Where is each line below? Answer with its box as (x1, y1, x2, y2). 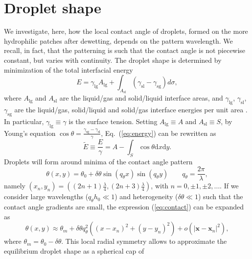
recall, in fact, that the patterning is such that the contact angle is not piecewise (4, 45, 246, 55)
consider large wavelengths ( (4, 191, 89, 202)
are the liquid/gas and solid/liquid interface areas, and (59, 93, 223, 103)
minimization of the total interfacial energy (4, 64, 133, 75)
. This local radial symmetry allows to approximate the (61, 236, 227, 246)
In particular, (4, 116, 44, 126)
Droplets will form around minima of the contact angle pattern (4, 156, 193, 166)
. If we (220, 181, 239, 191)
